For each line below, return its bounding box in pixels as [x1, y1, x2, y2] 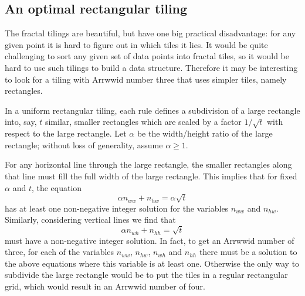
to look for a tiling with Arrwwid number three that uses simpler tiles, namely [5, 73, 287, 85]
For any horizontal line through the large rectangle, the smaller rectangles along [5, 158, 292, 171]
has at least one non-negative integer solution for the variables [5, 202, 229, 214]
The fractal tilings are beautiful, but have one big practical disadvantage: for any [5, 27, 296, 39]
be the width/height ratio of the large [137, 127, 273, 140]
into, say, [5, 115, 37, 128]
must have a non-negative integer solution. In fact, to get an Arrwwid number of [5, 234, 294, 246]
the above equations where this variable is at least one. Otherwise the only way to [5, 257, 300, 269]
